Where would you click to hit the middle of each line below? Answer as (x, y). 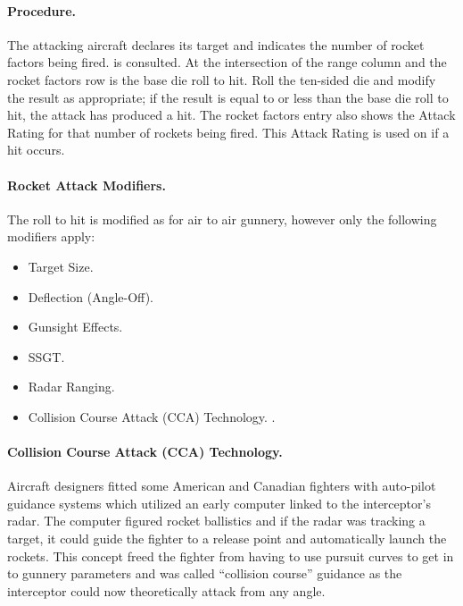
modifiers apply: (51, 236)
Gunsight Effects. (75, 327)
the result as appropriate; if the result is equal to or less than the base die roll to (228, 97)
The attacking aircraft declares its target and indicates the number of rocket (216, 44)
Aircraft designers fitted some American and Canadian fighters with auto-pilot (222, 486)
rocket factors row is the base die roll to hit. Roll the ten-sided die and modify (222, 79)
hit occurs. (36, 150)
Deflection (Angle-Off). (91, 296)
